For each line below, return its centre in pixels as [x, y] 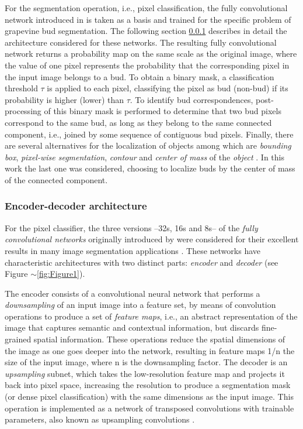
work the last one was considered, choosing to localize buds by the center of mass [150, 168]
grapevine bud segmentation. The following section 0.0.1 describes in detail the [146, 31]
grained [18, 339]
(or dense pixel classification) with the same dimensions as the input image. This [149, 397]
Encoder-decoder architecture [76, 206]
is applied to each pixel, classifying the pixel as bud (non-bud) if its [168, 88]
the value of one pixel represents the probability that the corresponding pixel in [147, 65]
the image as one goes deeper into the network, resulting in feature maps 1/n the [150, 350]
